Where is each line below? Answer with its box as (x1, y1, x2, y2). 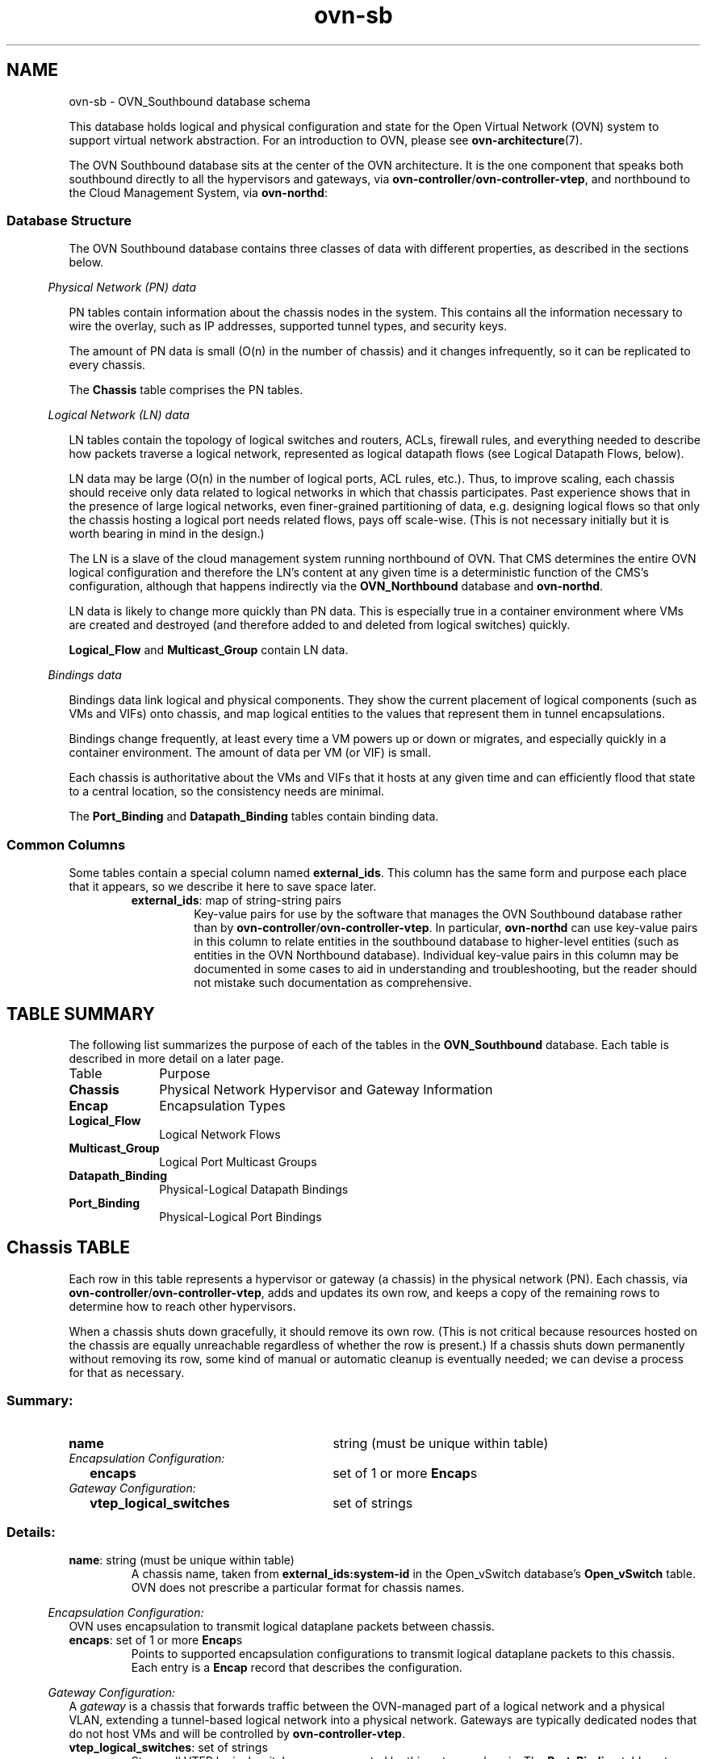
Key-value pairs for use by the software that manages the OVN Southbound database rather (194, 907, 683, 921)
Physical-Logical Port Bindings (159, 1209, 322, 1224)
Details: (6, 1523, 56, 1540)
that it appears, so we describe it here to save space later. (69, 879, 377, 894)
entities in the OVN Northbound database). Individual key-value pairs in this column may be (194, 948, 679, 963)
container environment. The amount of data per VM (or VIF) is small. (69, 745, 431, 760)
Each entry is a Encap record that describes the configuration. (131, 1660, 462, 1675)
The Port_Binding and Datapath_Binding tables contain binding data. (69, 809, 439, 824)
